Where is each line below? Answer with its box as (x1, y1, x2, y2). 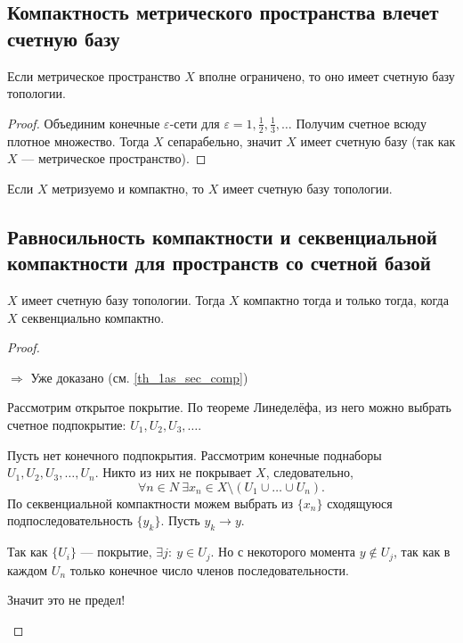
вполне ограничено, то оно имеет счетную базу (199, 66, 455, 85)
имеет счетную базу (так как (300, 131, 456, 150)
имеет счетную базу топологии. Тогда (21, 290, 225, 309)
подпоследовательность (7, 511, 133, 530)
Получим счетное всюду (296, 113, 426, 132)
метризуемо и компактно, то (52, 178, 205, 197)
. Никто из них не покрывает (94, 463, 252, 482)
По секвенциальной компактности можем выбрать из (7, 493, 294, 512)
